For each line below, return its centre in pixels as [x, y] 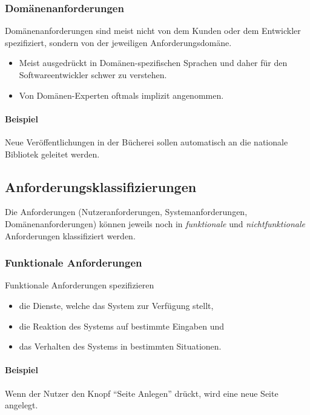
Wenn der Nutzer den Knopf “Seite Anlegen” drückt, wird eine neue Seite [142, 393]
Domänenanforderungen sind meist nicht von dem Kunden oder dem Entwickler [153, 31]
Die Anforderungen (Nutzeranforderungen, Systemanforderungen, [126, 212]
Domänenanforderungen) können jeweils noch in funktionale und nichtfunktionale [155, 223]
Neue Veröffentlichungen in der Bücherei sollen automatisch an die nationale [147, 141]
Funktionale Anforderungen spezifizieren [80, 285]
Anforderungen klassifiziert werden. [70, 235]
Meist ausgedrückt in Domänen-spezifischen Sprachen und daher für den [153, 63]
